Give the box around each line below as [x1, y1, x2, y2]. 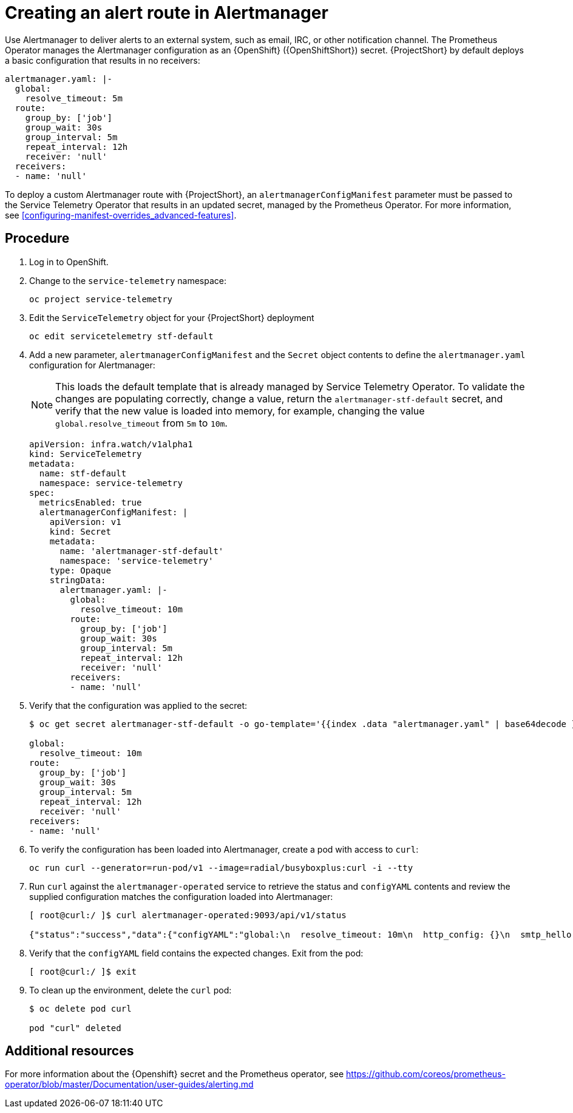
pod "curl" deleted [29, 1023, 121, 1033]
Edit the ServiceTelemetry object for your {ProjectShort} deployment [29, 312, 314, 323]
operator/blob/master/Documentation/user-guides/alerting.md [5, 1079, 254, 1090]
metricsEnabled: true [39, 497, 142, 507]
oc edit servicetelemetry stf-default [29, 331, 214, 341]
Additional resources [5, 1043, 134, 1059]
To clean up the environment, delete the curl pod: [29, 984, 232, 995]
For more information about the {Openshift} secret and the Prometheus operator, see [5, 1069, 344, 1080]
